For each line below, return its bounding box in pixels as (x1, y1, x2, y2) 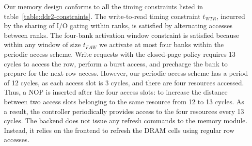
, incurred (216, 11, 245, 21)
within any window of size (4, 39, 81, 49)
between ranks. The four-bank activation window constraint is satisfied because (4, 30, 239, 40)
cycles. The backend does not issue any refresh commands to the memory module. (4, 115, 248, 126)
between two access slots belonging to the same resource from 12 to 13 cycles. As (4, 96, 244, 106)
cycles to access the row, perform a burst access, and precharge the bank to (4, 58, 228, 68)
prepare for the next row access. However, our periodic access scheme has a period (4, 68, 248, 78)
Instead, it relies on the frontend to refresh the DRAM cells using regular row (4, 125, 235, 135)
